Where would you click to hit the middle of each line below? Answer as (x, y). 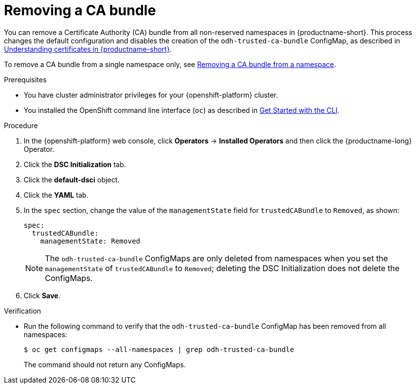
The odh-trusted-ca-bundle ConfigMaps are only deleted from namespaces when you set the (217, 258)
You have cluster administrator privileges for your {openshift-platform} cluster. (151, 95)
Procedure (21, 125)
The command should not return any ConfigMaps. (105, 364)
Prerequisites (25, 79)
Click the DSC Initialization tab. (75, 164)
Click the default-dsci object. (72, 179)
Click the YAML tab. (56, 195)
